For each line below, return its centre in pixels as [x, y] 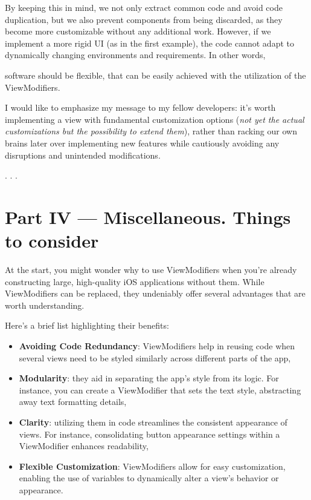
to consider [52, 241]
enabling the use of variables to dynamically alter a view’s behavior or [149, 478]
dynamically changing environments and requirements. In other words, [135, 55]
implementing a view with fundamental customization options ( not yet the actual [155, 119]
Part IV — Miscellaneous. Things [148, 216]
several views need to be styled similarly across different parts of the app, [155, 357]
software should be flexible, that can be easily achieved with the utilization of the [155, 75]
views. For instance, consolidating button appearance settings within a [149, 434]
